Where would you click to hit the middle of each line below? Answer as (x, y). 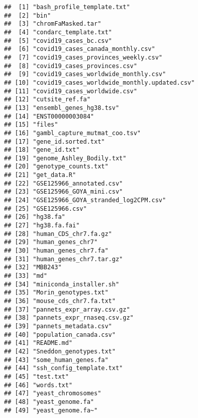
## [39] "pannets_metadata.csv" (58, 326)
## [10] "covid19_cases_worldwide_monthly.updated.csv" (100, 82)
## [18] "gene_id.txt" (42, 150)
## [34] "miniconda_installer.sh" (62, 284)
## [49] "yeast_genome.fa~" (51, 410)
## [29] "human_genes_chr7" (51, 242)
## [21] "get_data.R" (40, 175)
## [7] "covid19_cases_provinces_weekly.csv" (83, 57)
